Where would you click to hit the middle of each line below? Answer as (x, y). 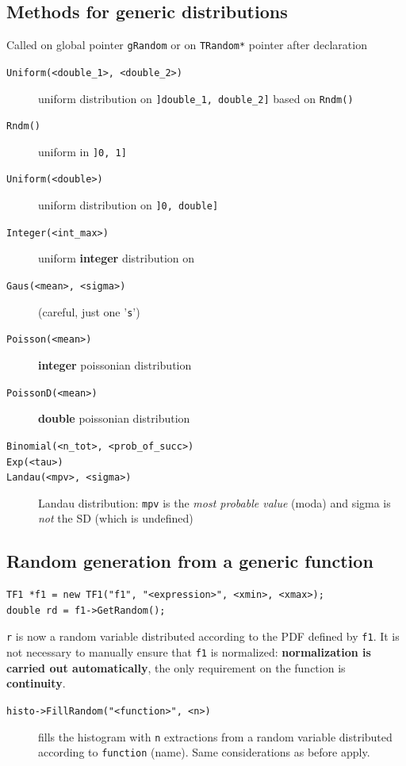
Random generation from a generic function (190, 561)
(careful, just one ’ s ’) (89, 311)
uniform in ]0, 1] (82, 151)
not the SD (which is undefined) (116, 518)
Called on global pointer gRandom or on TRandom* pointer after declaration (187, 45)
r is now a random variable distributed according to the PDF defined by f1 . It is (203, 636)
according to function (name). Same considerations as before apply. (204, 752)
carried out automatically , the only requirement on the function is (176, 667)
